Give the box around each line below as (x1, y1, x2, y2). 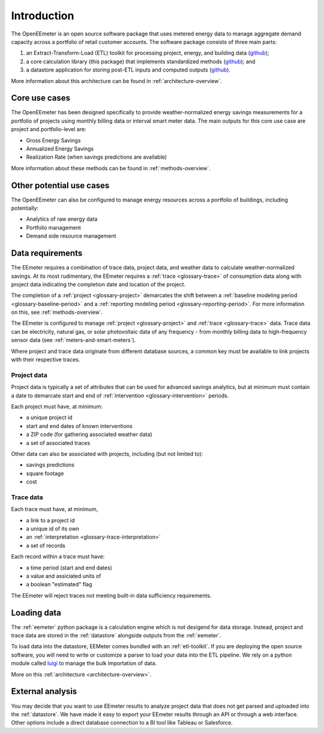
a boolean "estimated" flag (26, 581, 92, 588)
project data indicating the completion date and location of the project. (11, 280, 186, 288)
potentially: (11, 204, 39, 212)
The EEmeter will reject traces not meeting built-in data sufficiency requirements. (11, 592, 212, 599)
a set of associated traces (26, 439, 91, 446)
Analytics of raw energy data (26, 215, 98, 222)
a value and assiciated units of (26, 572, 101, 580)
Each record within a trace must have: (11, 553, 105, 560)
